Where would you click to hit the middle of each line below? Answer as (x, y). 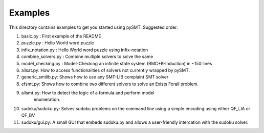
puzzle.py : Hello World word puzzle (58, 43)
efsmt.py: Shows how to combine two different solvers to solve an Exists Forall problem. (110, 84)
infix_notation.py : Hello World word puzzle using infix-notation (85, 50)
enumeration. (47, 99)
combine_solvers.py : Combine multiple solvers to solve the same (87, 57)
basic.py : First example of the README (61, 36)
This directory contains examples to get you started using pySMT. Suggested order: (94, 27)
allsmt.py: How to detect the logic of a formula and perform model (88, 93)
